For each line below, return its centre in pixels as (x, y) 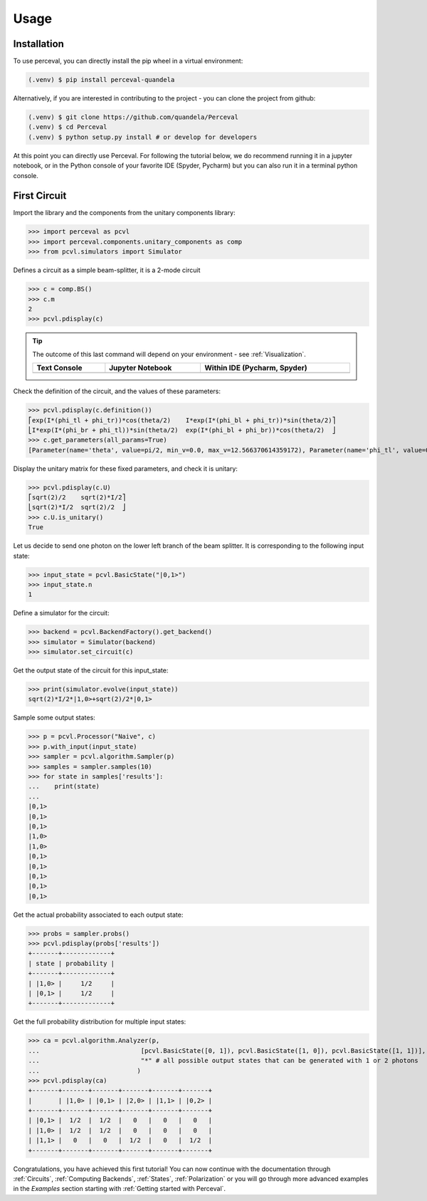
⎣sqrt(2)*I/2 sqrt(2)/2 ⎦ (77, 507)
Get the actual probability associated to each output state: (98, 915)
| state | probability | (72, 963)
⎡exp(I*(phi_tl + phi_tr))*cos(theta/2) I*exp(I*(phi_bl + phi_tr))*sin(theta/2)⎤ (182, 420)
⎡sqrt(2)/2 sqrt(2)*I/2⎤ (77, 498)
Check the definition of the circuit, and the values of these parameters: (117, 391)
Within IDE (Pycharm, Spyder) (255, 368)
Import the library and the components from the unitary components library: (124, 213)
